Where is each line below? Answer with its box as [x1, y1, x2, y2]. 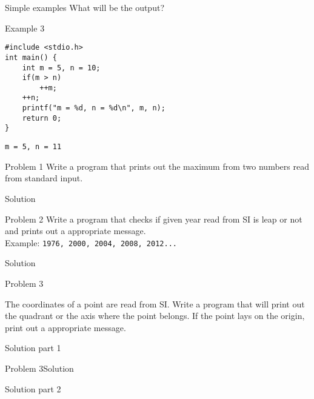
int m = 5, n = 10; [22, 63, 101, 72]
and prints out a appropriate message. [5, 224, 146, 237]
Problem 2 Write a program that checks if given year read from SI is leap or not [5, 212, 302, 225]
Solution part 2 [5, 382, 61, 395]
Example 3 [5, 21, 45, 34]
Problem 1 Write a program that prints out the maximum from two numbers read [5, 159, 309, 172]
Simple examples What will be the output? [5, 1, 164, 13]
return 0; [22, 113, 62, 122]
